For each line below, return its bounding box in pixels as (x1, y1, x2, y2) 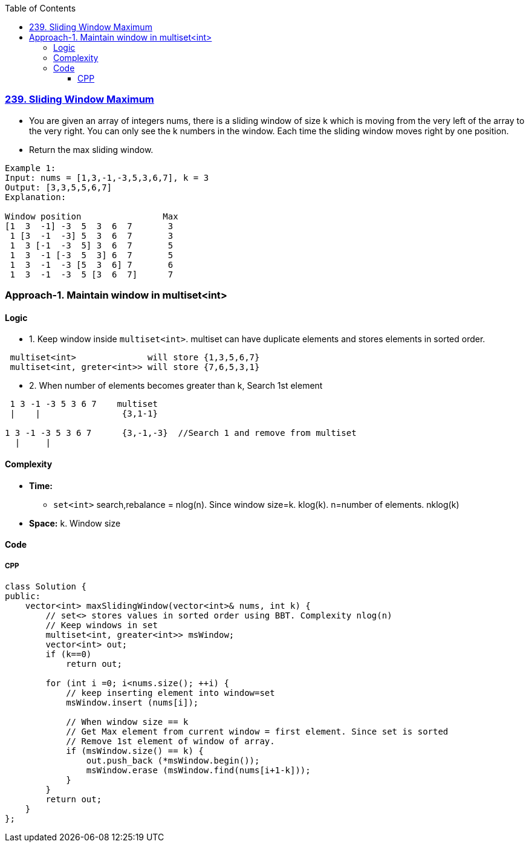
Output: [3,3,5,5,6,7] (5, 182, 112, 192)
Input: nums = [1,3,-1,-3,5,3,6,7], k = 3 (5, 172, 209, 183)
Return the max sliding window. (29, 144, 154, 155)
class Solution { (5, 581, 86, 591)
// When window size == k (66, 716, 189, 727)
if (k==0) (45, 649, 92, 659)
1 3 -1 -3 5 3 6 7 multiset (10, 399, 158, 409)
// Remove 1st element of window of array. (66, 736, 275, 746)
